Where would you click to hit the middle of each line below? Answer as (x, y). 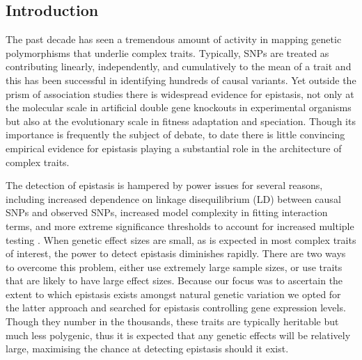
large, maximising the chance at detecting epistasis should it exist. (147, 349)
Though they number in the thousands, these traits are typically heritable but (172, 321)
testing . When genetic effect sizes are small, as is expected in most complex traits (181, 239)
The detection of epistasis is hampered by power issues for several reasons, (164, 185)
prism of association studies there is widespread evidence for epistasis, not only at (180, 93)
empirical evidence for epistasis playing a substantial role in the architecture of (174, 148)
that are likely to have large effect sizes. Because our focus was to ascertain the (174, 280)
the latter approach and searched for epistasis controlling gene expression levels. (176, 308)
